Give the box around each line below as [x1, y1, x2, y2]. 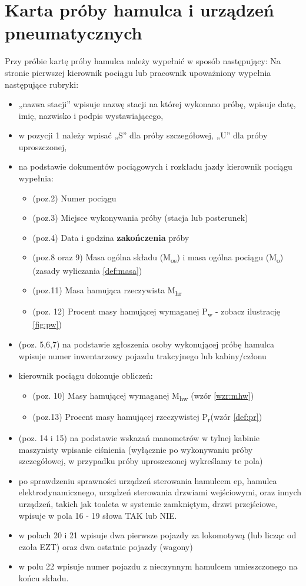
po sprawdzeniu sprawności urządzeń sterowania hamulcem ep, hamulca [18, 474, 277, 486]
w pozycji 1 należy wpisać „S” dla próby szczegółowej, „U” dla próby [18, 129, 268, 141]
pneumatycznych [5, 21, 142, 45]
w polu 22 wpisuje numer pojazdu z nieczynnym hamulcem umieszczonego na [18, 560, 298, 572]
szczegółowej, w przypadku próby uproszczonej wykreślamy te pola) [18, 455, 263, 467]
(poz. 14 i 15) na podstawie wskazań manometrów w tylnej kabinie [18, 432, 260, 444]
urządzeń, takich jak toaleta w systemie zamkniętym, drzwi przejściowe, [18, 498, 278, 509]
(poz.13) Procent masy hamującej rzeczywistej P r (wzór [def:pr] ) [32, 410, 262, 424]
